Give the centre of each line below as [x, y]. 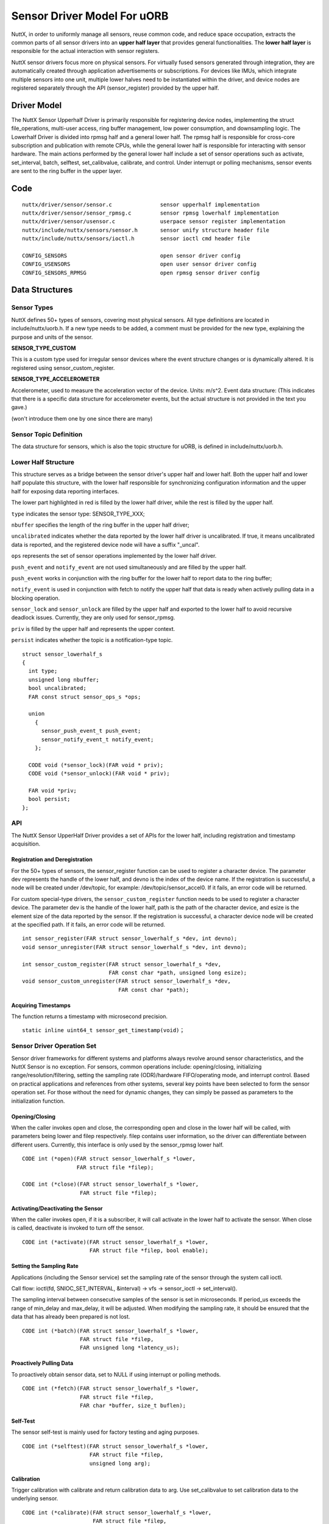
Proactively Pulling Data [42, 1363]
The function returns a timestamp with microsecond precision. [89, 1017]
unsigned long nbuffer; [64, 679]
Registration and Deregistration [52, 860]
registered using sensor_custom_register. [63, 368]
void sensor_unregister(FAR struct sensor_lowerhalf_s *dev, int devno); [135, 947]
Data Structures [42, 290]
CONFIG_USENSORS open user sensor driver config [140, 264]
